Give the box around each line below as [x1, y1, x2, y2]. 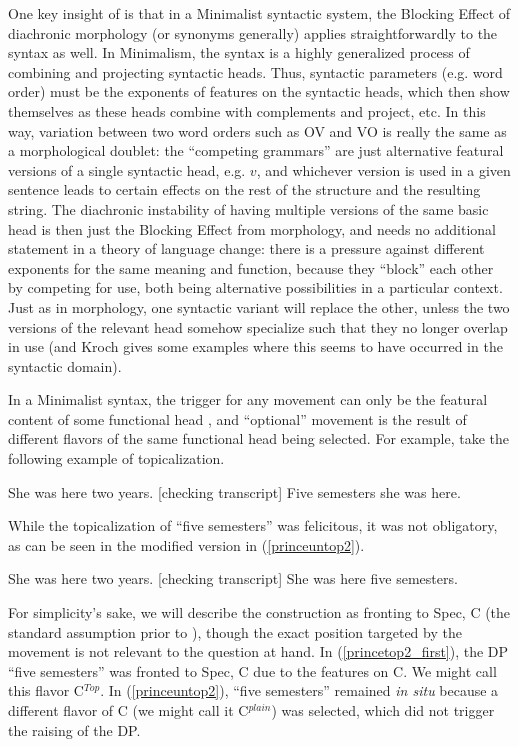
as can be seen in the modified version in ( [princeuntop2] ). [8, 534, 365, 555]
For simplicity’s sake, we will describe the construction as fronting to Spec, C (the [8, 602, 511, 623]
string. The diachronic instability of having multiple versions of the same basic [8, 198, 489, 219]
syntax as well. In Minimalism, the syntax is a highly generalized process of [8, 42, 470, 63]
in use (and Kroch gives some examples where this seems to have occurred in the [8, 336, 503, 357]
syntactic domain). [8, 355, 122, 376]
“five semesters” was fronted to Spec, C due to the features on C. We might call [8, 660, 497, 681]
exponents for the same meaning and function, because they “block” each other [8, 257, 494, 278]
